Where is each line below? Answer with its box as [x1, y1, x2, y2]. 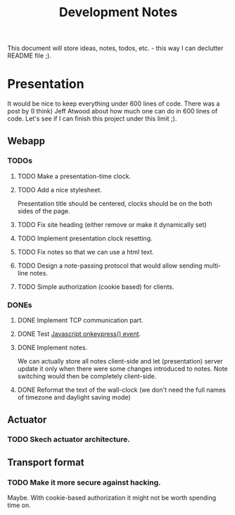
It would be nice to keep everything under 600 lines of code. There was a [7, 99, 220, 108]
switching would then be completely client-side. [17, 372, 157, 380]
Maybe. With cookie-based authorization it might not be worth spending [7, 494, 217, 502]
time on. [7, 501, 32, 509]
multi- [203, 261, 222, 270]
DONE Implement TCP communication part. [17, 316, 144, 325]
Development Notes [58, 4, 178, 20]
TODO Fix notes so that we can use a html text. [17, 247, 155, 256]
